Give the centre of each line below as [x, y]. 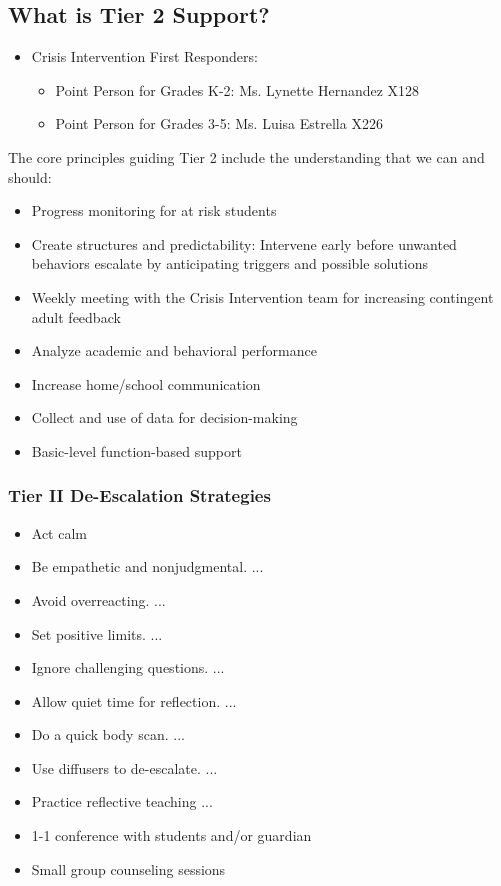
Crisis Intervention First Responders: [144, 56]
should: [30, 176]
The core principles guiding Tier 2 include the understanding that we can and [246, 156]
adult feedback [76, 316]
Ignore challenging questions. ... [128, 667]
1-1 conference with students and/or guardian [171, 835]
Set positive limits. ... [97, 633]
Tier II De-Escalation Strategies [139, 495]
